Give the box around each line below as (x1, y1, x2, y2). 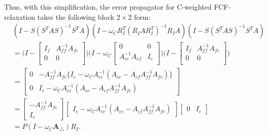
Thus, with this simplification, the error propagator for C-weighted (4, 2, 212, 12)
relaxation (4, 11, 36, 22)
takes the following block (37, 11, 115, 22)
